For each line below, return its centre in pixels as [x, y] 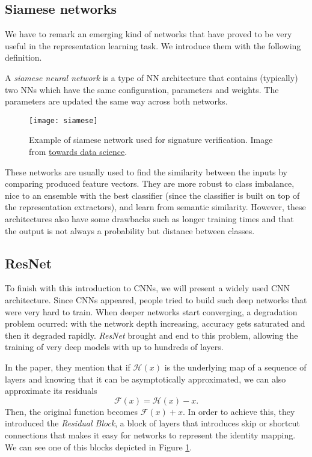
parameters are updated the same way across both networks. [116, 101]
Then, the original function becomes [72, 411]
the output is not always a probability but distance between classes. [130, 230]
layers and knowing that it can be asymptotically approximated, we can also [145, 379]
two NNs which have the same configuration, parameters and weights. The [142, 89]
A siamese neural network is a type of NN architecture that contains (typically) [151, 77]
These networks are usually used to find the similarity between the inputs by [146, 171]
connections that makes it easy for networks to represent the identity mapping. [150, 434]
